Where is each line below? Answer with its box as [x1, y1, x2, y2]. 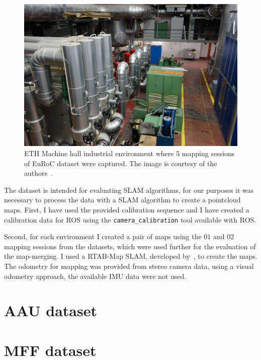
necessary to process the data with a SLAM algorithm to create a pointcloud [4, 194, 241, 205]
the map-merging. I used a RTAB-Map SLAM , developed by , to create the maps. [4, 251, 257, 261]
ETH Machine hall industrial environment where [24, 148, 174, 158]
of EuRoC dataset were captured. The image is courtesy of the [24, 158, 217, 168]
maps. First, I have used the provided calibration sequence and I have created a [4, 204, 249, 214]
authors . [24, 168, 53, 178]
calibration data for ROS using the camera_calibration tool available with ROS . [4, 214, 256, 225]
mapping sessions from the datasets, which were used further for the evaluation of [4, 241, 256, 251]
